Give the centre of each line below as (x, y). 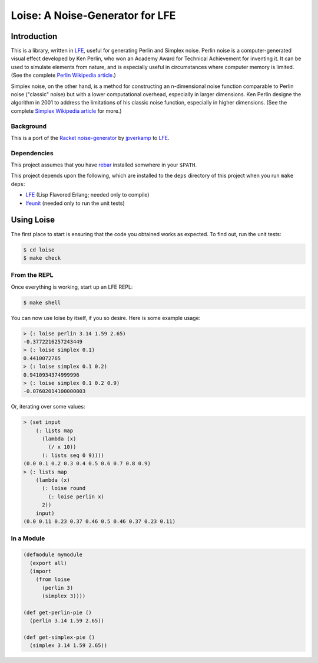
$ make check (42, 258)
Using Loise (33, 220)
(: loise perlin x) (76, 497)
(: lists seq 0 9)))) (73, 455)
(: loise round (64, 488)
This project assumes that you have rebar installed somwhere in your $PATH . (104, 165)
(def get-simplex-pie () (59, 637)
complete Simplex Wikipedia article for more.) (66, 111)
